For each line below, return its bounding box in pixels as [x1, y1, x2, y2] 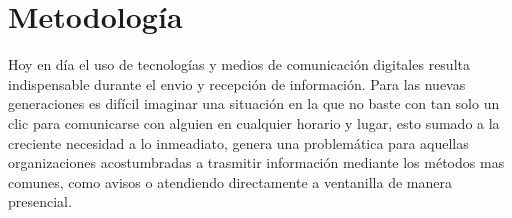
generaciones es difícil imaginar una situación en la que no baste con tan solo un [8, 93, 500, 114]
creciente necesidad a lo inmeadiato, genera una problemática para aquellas [8, 132, 469, 153]
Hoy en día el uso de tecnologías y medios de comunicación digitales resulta [8, 54, 470, 75]
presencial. [8, 191, 72, 212]
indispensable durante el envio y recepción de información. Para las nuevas [8, 73, 466, 94]
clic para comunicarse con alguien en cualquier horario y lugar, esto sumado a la [8, 112, 500, 133]
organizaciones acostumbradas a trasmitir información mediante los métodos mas [8, 152, 505, 173]
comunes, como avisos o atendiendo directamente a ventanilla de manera [8, 171, 452, 192]
